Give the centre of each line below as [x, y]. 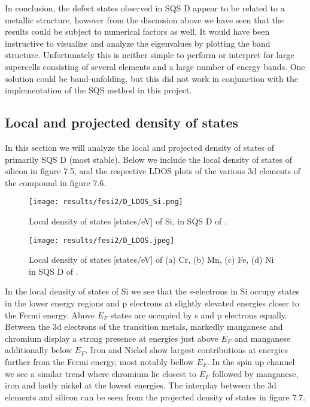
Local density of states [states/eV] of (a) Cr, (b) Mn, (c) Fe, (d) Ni [151, 259]
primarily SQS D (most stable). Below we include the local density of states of [148, 159]
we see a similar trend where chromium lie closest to [101, 373]
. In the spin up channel [251, 361]
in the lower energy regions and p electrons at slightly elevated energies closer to [152, 303]
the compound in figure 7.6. [56, 182]
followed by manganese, [255, 373]
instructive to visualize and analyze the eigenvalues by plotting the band [138, 43]
